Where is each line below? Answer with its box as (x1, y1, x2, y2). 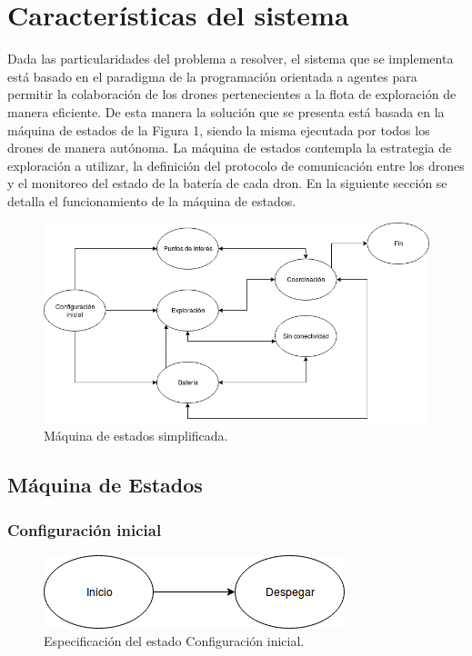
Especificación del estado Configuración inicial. (44, 631, 305, 651)
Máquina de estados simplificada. (44, 426, 228, 445)
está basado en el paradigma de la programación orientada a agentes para (7, 66, 417, 85)
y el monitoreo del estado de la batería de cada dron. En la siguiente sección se (7, 174, 447, 193)
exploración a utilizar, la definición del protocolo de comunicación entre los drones (7, 155, 465, 174)
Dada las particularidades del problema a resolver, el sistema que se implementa (7, 49, 454, 68)
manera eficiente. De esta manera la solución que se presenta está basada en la (7, 102, 445, 121)
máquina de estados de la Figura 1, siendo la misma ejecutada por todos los (7, 120, 430, 139)
